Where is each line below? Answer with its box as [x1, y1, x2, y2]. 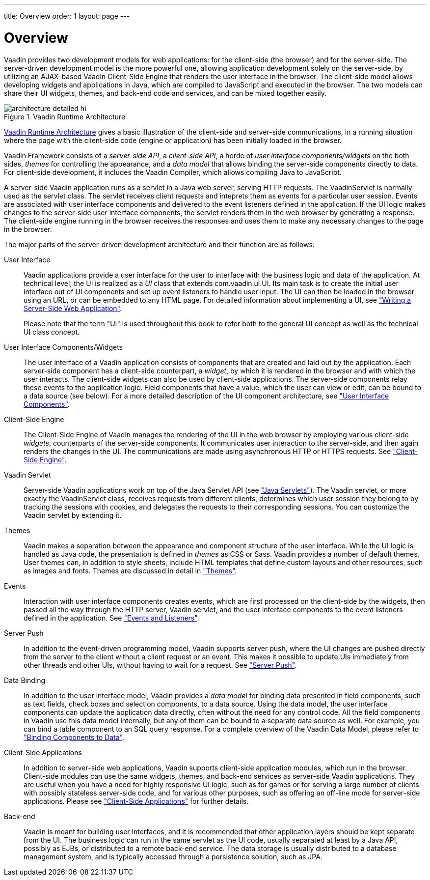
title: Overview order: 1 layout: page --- [4, 12, 130, 20]
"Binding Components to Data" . [24, 733, 125, 741]
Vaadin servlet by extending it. [24, 511, 122, 519]
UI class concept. [24, 327, 80, 336]
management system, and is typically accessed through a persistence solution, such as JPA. [24, 852, 322, 861]
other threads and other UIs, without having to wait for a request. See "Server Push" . [24, 660, 297, 669]
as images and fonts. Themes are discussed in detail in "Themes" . [24, 566, 237, 575]
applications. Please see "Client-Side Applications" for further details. [24, 796, 249, 805]
